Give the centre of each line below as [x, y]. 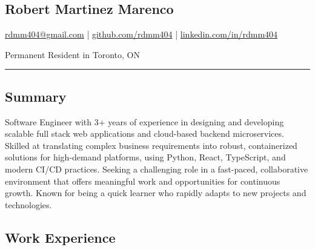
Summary [36, 96]
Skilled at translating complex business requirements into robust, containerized [151, 145]
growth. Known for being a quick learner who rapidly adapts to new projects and [156, 193]
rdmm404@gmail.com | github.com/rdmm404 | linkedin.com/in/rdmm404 [141, 34]
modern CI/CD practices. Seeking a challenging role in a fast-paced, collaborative [157, 169]
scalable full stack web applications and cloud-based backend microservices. [144, 133]
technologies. [28, 204]
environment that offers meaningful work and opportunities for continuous [143, 181]
